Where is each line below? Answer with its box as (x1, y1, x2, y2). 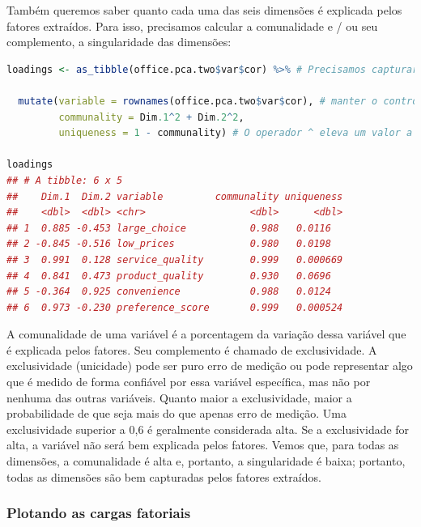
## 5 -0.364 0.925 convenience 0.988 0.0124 (6, 286, 331, 298)
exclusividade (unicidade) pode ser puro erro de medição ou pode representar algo (6, 357, 413, 374)
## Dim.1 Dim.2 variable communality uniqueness (6, 190, 343, 202)
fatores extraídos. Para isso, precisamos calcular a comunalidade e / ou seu (6, 17, 378, 34)
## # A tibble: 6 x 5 (6, 174, 123, 186)
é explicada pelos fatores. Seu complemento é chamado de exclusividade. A (6, 341, 377, 358)
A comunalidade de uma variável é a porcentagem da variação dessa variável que (6, 325, 406, 342)
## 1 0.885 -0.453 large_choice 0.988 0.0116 (6, 222, 331, 234)
